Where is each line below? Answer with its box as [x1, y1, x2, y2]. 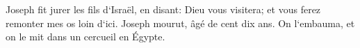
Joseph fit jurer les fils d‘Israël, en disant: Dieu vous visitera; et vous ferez [6, 2, 321, 16]
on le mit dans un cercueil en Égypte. [6, 29, 165, 44]
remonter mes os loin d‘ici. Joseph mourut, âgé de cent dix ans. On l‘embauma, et [6, 15, 355, 30]
